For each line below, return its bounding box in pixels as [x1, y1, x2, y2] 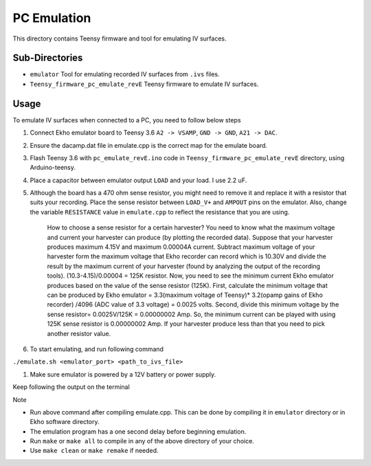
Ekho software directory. [30, 418, 100, 426]
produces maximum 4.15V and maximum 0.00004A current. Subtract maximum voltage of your [47, 243, 315, 251]
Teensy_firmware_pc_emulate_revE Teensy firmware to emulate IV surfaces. [30, 80, 259, 88]
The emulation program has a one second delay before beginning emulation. [30, 427, 247, 436]
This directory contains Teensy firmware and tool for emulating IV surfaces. [12, 34, 227, 43]
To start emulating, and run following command [30, 344, 164, 353]
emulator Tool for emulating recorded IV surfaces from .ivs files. [30, 70, 220, 78]
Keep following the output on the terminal [12, 383, 130, 391]
